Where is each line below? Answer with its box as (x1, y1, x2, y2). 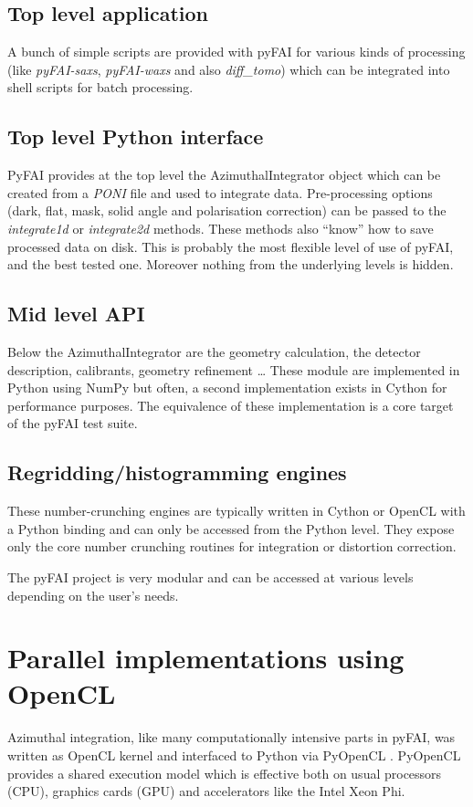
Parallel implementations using (7, 639, 405, 676)
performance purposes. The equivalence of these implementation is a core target (7, 395, 454, 414)
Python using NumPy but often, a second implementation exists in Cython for (7, 378, 447, 397)
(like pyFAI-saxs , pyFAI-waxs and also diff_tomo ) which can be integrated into (7, 59, 450, 79)
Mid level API (7, 299, 145, 328)
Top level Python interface (7, 122, 264, 151)
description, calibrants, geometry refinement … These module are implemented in (7, 360, 460, 379)
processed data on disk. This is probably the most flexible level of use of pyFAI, (7, 236, 454, 256)
